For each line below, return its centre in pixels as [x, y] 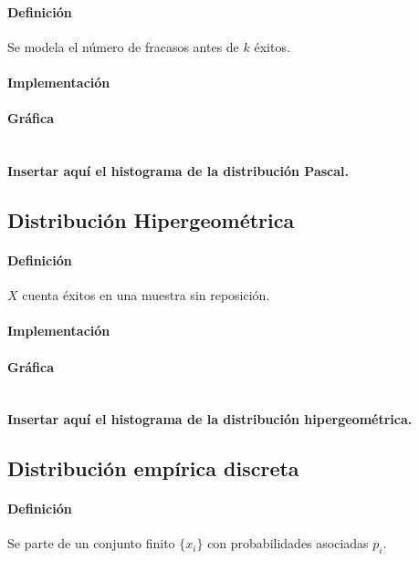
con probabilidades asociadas [288, 543]
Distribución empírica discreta [153, 468]
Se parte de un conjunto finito [91, 543]
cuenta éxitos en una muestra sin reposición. [146, 295]
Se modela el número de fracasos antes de [123, 46]
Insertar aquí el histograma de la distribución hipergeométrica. [210, 419]
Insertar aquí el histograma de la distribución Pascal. [178, 170]
